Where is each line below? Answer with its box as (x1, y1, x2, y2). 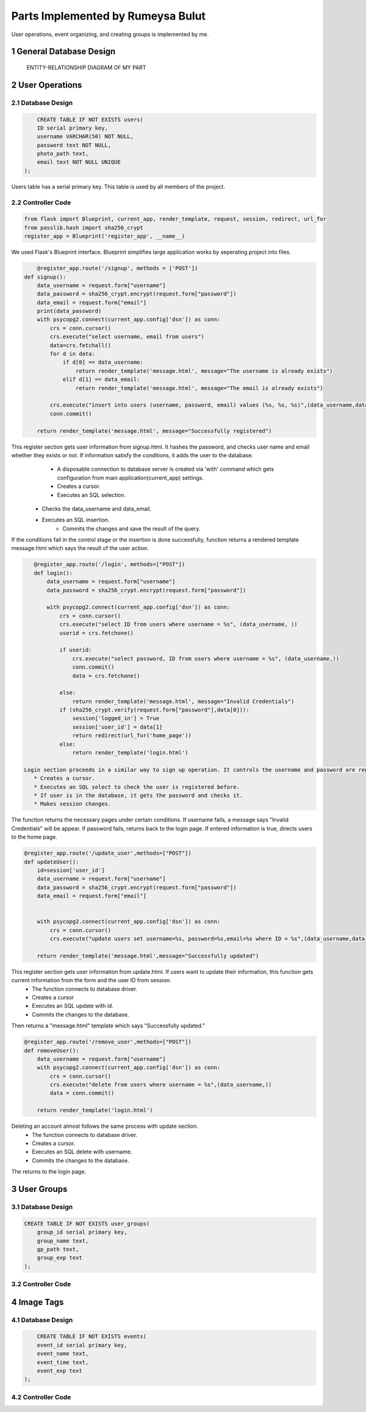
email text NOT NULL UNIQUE (37, 159, 121, 166)
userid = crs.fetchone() (59, 630, 134, 636)
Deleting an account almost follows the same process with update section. (11, 1122, 198, 1130)
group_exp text (37, 1254, 82, 1262)
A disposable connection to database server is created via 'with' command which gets (57, 465, 274, 473)
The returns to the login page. (11, 1168, 87, 1175)
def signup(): (24, 273, 66, 281)
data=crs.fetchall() (49, 342, 112, 348)
